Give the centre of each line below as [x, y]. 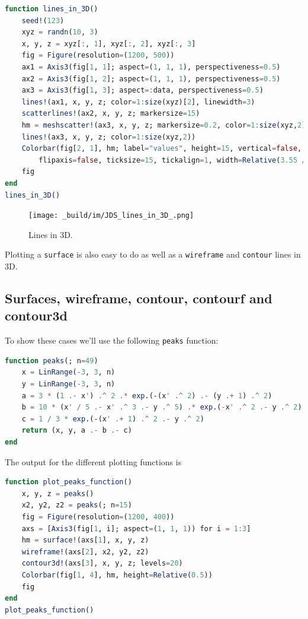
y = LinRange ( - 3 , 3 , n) [68, 384]
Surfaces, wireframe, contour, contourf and [139, 298]
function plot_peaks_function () [68, 482]
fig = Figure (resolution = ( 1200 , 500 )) [98, 55]
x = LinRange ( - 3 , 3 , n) [68, 372]
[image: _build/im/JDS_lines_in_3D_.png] [111, 216]
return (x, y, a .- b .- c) [77, 431]
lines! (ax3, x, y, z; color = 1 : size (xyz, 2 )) [109, 137]
